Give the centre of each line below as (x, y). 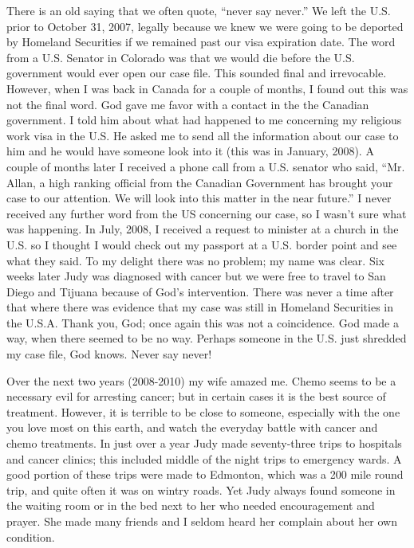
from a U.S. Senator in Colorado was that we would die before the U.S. (181, 57)
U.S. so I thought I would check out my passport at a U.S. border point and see (202, 244)
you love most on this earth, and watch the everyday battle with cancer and (192, 427)
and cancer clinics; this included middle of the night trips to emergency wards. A (204, 458)
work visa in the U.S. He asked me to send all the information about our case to (203, 135)
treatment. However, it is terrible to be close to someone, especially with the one (203, 411)
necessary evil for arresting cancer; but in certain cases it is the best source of (196, 396)
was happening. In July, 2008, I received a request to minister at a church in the (203, 229)
